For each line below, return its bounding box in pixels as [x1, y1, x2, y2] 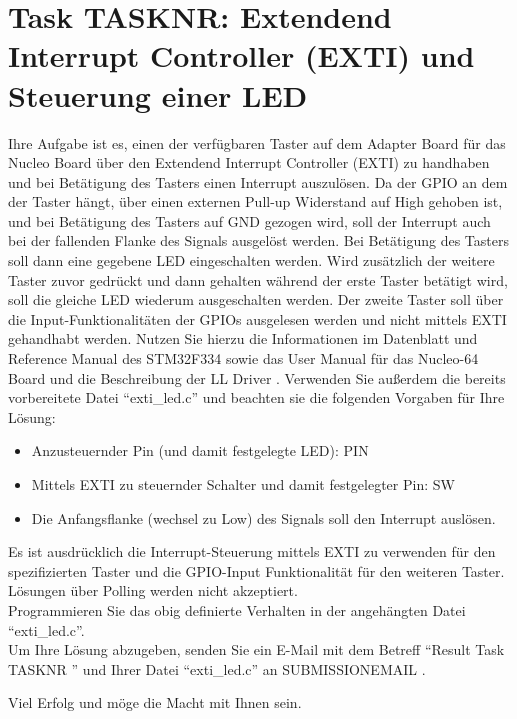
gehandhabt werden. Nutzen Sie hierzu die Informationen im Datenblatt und [8, 328, 478, 349]
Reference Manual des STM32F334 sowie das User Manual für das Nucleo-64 [8, 348, 479, 369]
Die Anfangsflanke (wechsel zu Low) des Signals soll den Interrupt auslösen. [31, 507, 496, 528]
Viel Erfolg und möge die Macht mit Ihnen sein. [8, 692, 302, 713]
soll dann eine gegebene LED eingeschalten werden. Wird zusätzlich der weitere [8, 250, 495, 271]
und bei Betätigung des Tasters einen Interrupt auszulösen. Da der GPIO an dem [8, 171, 508, 192]
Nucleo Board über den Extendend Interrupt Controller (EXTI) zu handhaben [8, 152, 490, 173]
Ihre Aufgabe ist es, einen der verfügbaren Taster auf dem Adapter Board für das [8, 132, 506, 153]
